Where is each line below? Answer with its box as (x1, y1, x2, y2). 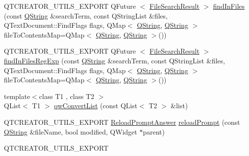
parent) (143, 126, 165, 136)
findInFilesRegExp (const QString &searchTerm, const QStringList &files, (4, 55, 225, 65)
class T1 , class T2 (39, 91, 95, 101)
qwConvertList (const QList (54, 100, 137, 111)
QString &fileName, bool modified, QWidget (4, 126, 137, 136)
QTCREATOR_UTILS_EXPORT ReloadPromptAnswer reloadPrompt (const (4, 117, 240, 127)
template (4, 91, 30, 101)
